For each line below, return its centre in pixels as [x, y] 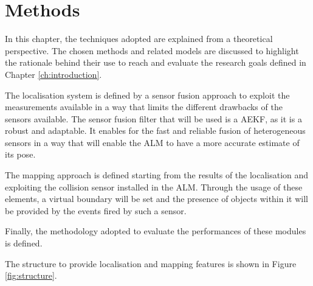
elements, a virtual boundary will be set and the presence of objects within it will [156, 199]
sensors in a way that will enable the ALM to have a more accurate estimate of [152, 142]
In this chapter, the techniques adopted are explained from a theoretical [139, 39]
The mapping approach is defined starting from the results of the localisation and [157, 175]
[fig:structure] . [31, 275]
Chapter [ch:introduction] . [53, 74]
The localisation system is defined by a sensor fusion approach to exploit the [147, 95]
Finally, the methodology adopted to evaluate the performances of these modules [156, 231]
